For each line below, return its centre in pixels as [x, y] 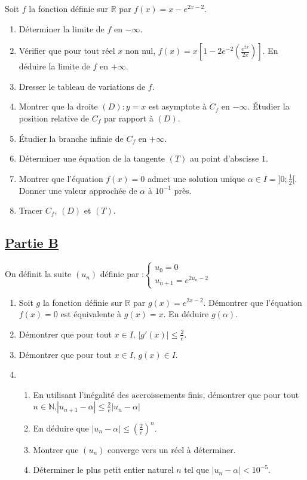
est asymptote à [177, 106]
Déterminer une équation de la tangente [92, 158]
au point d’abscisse [224, 158]
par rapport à [128, 118]
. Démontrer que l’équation [253, 302]
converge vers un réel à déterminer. [172, 449]
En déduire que [61, 428]
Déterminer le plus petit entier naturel [103, 470]
